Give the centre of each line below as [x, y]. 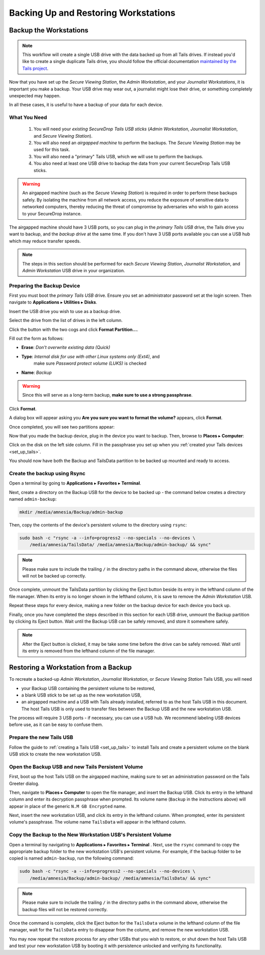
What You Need [28, 117]
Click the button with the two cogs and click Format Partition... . [74, 329]
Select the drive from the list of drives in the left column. [66, 320]
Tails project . [35, 68]
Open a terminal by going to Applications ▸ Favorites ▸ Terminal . [75, 483]
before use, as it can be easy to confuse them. [56, 724]
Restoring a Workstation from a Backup [70, 668]
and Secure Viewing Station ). [63, 136]
